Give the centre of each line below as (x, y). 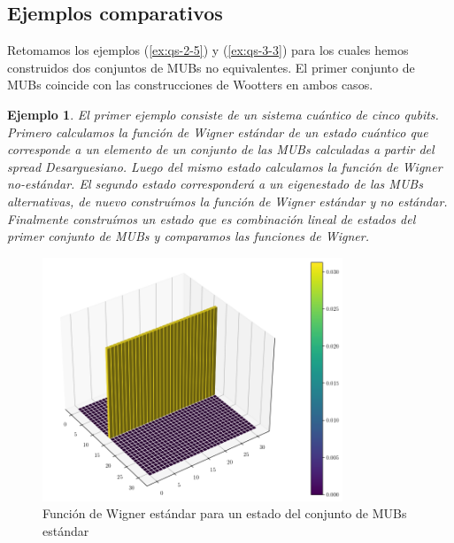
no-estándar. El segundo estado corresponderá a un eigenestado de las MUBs (215, 184)
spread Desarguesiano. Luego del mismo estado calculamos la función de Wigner (225, 166)
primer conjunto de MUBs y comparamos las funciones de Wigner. (188, 236)
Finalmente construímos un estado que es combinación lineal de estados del (212, 218)
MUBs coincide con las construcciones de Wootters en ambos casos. (190, 85)
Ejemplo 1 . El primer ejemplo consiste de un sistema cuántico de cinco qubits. (223, 114)
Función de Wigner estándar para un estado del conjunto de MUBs (225, 513)
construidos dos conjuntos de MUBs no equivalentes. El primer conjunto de (211, 67)
